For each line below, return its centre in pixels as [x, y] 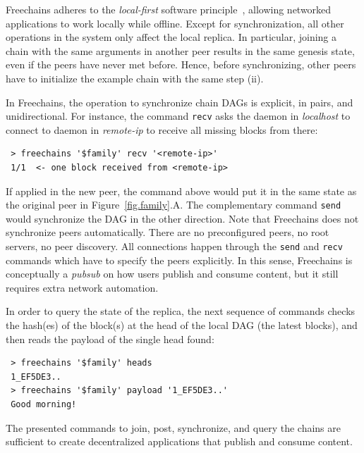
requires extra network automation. [82, 287]
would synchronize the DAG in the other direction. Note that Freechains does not [182, 218]
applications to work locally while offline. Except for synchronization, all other [175, 23]
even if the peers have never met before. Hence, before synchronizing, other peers [181, 64]
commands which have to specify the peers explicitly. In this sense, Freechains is [179, 260]
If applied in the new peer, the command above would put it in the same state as [181, 191]
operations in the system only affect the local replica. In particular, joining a [171, 37]
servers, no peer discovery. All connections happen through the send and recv [174, 246]
